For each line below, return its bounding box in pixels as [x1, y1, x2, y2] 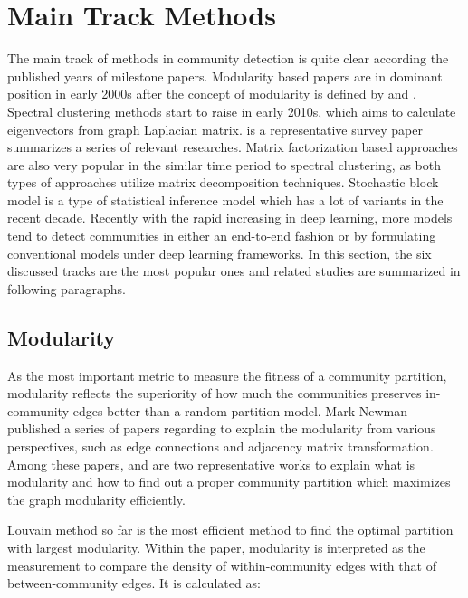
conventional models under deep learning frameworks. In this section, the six [7, 243, 432, 262]
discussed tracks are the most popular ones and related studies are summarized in [7, 261, 461, 280]
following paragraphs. [7, 279, 126, 298]
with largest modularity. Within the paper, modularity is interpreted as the [7, 537, 425, 556]
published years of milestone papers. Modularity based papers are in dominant [7, 66, 443, 85]
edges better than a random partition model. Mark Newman [72, 401, 408, 420]
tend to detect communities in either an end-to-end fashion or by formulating [7, 226, 436, 245]
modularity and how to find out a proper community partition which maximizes [7, 472, 451, 491]
